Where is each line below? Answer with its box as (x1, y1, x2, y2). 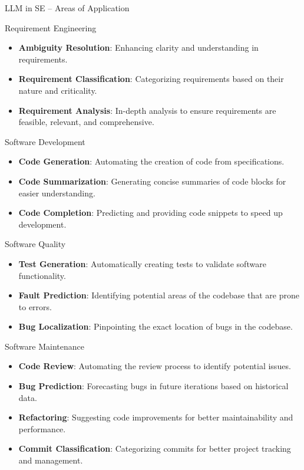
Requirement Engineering (5, 21, 97, 34)
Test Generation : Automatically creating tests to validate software (18, 257, 266, 269)
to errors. (18, 300, 52, 313)
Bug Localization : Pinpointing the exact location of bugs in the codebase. (18, 320, 293, 333)
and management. (18, 454, 83, 466)
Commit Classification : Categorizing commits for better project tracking (18, 442, 291, 455)
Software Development (5, 135, 85, 147)
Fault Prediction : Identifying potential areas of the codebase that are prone (18, 289, 299, 301)
